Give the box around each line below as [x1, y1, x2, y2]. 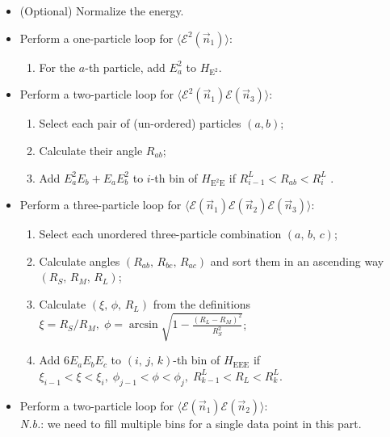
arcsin [128, 319, 158, 331]
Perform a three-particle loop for [19, 196, 182, 213]
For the [39, 58, 76, 75]
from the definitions [153, 296, 250, 313]
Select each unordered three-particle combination [39, 225, 282, 242]
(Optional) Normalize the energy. [19, 2, 184, 19]
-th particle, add [85, 58, 166, 75]
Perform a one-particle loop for [19, 29, 174, 46]
